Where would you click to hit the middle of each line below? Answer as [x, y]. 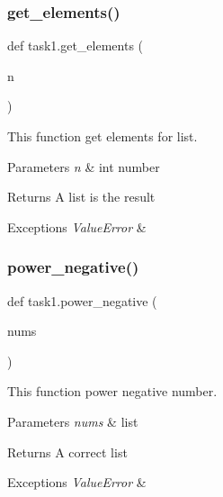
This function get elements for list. [103, 136]
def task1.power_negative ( [82, 300]
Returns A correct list [67, 452]
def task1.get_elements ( [76, 45]
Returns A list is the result [81, 197]
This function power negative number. [112, 391]
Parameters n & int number [84, 166]
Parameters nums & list [73, 421]
